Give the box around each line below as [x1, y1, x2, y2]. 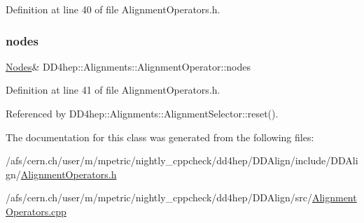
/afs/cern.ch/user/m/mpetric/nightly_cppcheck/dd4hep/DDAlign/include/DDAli [6, 153, 358, 168]
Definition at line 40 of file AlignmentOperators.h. [6, 2, 220, 16]
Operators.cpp [6, 203, 66, 218]
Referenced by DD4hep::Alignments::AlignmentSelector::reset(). [6, 106, 279, 120]
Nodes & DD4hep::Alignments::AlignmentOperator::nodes [6, 59, 251, 73]
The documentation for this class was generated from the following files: [6, 129, 314, 144]
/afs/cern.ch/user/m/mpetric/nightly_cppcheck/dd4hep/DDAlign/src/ [6, 190, 312, 205]
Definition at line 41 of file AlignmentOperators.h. [6, 82, 220, 97]
